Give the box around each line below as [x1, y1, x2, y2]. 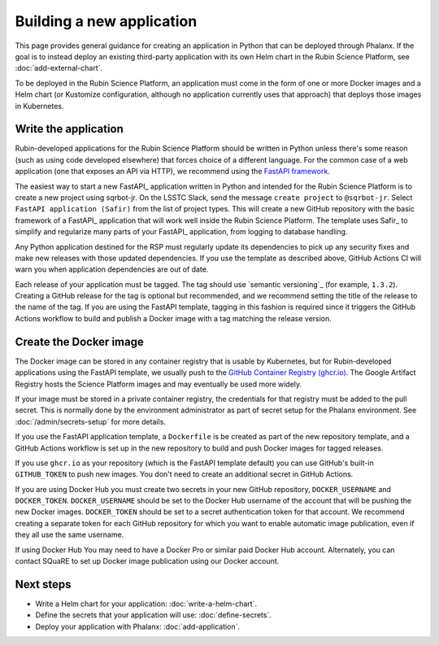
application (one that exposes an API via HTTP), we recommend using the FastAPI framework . [15, 167, 331, 177]
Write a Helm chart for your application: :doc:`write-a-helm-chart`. [35, 599, 258, 608]
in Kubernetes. [15, 101, 64, 111]
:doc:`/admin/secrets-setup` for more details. [15, 416, 167, 426]
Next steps [15, 577, 72, 591]
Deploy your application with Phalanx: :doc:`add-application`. [35, 621, 240, 631]
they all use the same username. [15, 530, 124, 540]
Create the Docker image [15, 334, 144, 349]
